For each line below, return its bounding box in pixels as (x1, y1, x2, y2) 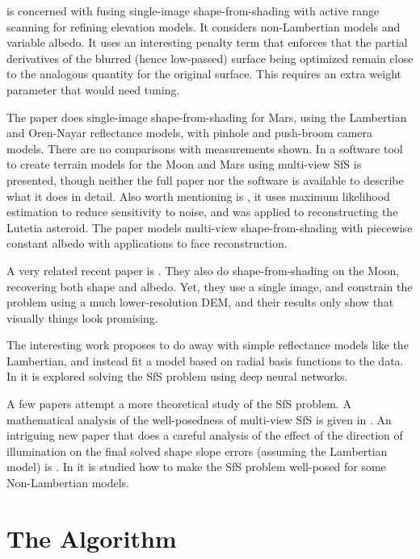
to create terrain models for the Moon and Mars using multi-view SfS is (6, 156, 362, 173)
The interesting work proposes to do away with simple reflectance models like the (6, 336, 409, 353)
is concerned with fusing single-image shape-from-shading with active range (6, 2, 380, 19)
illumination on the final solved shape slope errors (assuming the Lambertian (6, 442, 388, 459)
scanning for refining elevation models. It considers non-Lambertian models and (6, 18, 401, 35)
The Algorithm (6, 521, 177, 554)
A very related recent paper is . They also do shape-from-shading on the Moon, (6, 261, 400, 278)
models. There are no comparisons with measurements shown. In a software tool (6, 140, 403, 156)
